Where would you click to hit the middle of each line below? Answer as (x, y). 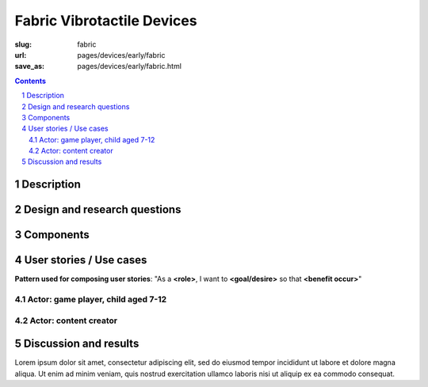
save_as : (30, 66)
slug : (23, 44)
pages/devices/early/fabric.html (130, 66)
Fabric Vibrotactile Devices (106, 21)
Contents (31, 81)
